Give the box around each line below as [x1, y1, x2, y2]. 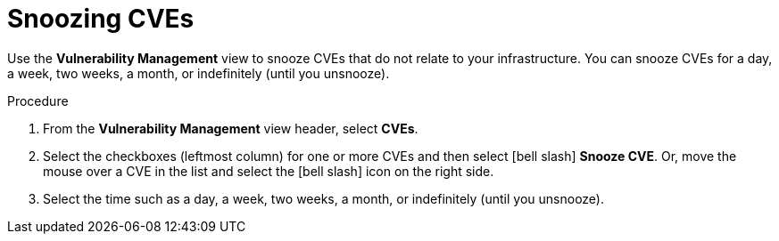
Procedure [7, 92, 69, 108]
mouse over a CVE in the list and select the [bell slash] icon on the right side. [43, 163, 494, 179]
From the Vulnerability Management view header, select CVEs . [43, 120, 419, 136]
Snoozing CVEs [7, 4, 195, 34]
